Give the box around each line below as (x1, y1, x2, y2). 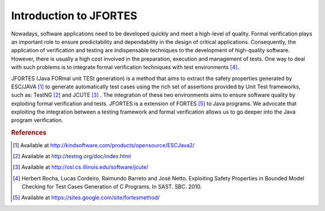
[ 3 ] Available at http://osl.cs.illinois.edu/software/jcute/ (13, 164, 149, 171)
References (11, 129, 47, 137)
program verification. (11, 117, 63, 124)
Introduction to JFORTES (11, 9, 138, 22)
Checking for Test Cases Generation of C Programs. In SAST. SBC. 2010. (22, 183, 202, 191)
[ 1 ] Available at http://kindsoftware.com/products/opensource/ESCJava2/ (13, 141, 195, 148)
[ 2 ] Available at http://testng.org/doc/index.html (13, 152, 131, 159)
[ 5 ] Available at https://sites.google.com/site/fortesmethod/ (13, 194, 160, 201)
